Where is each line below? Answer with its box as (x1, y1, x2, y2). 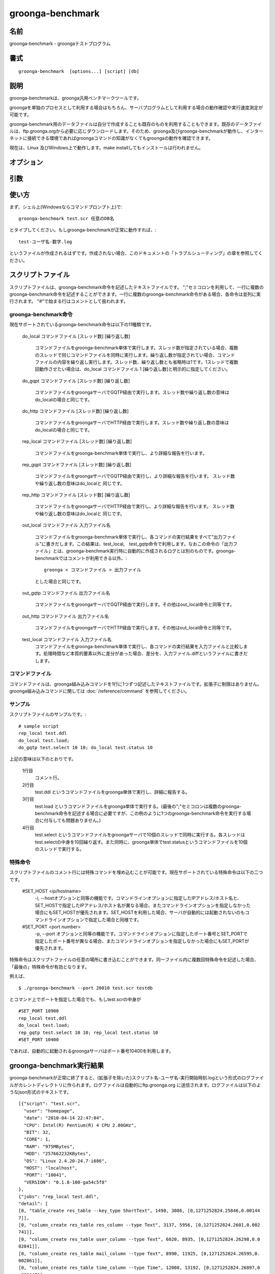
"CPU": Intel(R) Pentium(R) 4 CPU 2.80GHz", (23, 1122, 137, 1128)
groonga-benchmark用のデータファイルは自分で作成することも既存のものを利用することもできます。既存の (9, 121, 235, 127)
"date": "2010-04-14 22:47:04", (23, 1115, 104, 1121)
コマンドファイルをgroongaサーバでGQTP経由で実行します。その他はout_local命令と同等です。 (35, 601, 235, 607)
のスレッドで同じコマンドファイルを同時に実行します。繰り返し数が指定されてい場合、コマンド (35, 352, 235, 358)
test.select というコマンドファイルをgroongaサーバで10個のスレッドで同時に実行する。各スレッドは (35, 832, 245, 838)
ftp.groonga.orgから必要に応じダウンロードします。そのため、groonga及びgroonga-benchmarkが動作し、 (22, 128, 245, 134)
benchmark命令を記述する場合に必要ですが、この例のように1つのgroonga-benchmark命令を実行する (35, 810, 247, 816)
